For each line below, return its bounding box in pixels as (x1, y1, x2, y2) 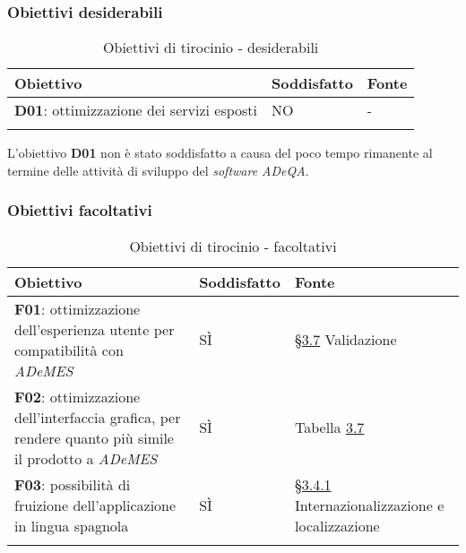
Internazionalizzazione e (294, 494, 444, 515)
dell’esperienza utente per (14, 318, 175, 340)
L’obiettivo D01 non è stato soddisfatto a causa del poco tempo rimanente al (7, 143, 433, 162)
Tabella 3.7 (294, 417, 365, 438)
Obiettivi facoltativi (7, 199, 152, 221)
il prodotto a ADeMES (14, 447, 158, 469)
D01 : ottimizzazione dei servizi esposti (14, 99, 258, 121)
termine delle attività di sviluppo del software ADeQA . (7, 160, 309, 179)
